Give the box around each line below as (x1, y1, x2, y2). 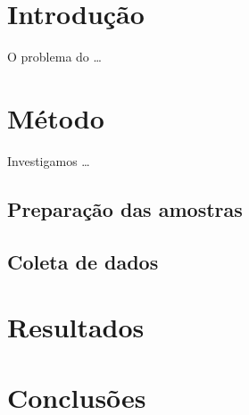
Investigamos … (7, 151, 90, 170)
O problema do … (7, 47, 102, 66)
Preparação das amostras (7, 195, 243, 222)
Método (7, 99, 104, 136)
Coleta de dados (7, 247, 159, 275)
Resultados (7, 309, 145, 345)
